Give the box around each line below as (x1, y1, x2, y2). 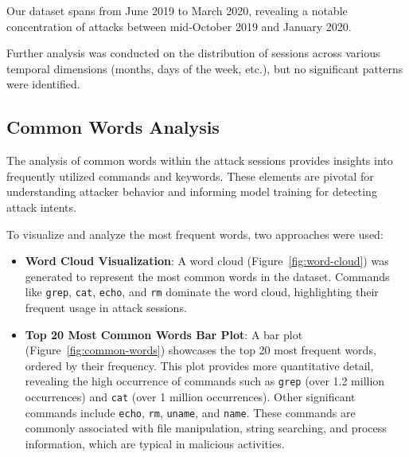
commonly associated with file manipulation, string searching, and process (25, 420, 387, 436)
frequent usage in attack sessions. (25, 299, 187, 315)
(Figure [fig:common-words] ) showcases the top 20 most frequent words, (25, 342, 376, 358)
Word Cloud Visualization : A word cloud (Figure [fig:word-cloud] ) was (25, 252, 389, 269)
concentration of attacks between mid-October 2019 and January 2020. (6, 18, 352, 34)
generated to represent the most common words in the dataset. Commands (25, 268, 390, 284)
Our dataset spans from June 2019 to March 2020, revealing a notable (6, 2, 348, 18)
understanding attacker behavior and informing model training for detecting (6, 183, 377, 200)
